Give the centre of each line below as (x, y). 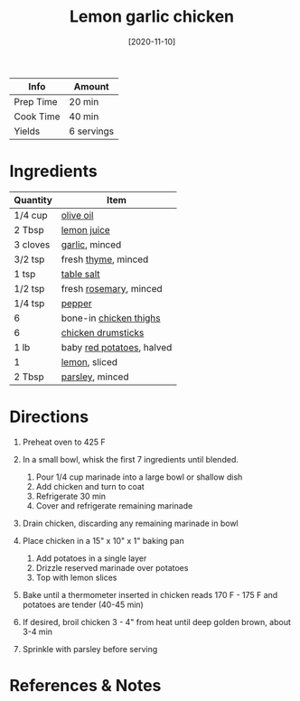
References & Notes (85, 686)
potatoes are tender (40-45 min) (83, 604)
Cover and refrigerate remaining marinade (114, 505)
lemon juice (85, 229)
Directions (49, 417)
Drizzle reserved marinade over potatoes (112, 567)
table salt (81, 274)
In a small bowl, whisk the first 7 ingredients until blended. (131, 459)
